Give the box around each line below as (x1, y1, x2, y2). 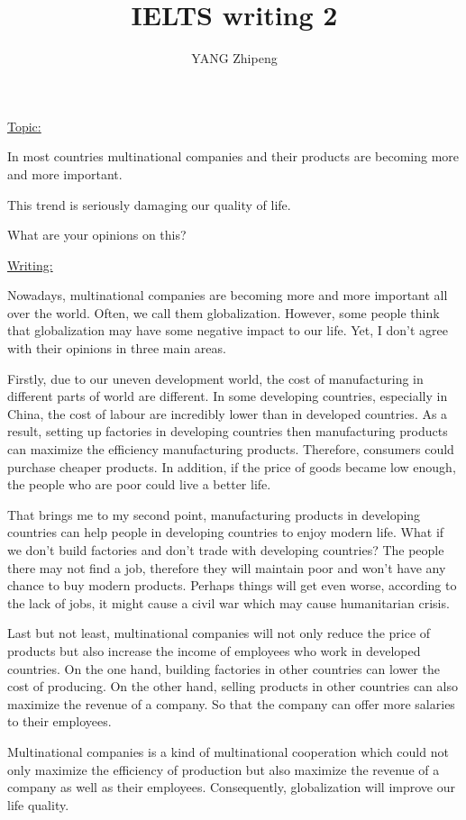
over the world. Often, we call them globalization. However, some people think (7, 303, 440, 322)
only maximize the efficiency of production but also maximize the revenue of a (7, 760, 440, 779)
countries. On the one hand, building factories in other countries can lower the (7, 659, 440, 678)
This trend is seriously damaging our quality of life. (7, 195, 291, 214)
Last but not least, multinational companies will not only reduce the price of (7, 624, 431, 642)
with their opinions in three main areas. (7, 339, 226, 358)
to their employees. (7, 712, 112, 731)
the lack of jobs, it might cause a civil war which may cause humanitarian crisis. (7, 593, 450, 612)
